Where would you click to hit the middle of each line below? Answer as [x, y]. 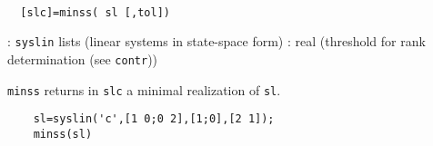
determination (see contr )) [83, 58]
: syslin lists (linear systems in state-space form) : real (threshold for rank [216, 41]
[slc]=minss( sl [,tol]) [95, 12]
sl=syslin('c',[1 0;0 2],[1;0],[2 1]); [154, 119]
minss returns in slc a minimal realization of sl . [144, 89]
